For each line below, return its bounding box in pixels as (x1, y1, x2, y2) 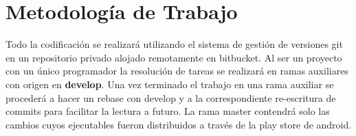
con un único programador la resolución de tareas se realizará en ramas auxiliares (5, 64, 348, 78)
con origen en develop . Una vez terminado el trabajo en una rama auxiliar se (5, 77, 334, 91)
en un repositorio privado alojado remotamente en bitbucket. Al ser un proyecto (5, 50, 342, 64)
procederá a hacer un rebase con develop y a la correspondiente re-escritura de (5, 90, 336, 105)
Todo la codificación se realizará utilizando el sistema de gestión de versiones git (5, 37, 343, 51)
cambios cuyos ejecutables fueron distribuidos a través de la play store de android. (5, 117, 352, 131)
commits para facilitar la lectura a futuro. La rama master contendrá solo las (5, 104, 330, 118)
